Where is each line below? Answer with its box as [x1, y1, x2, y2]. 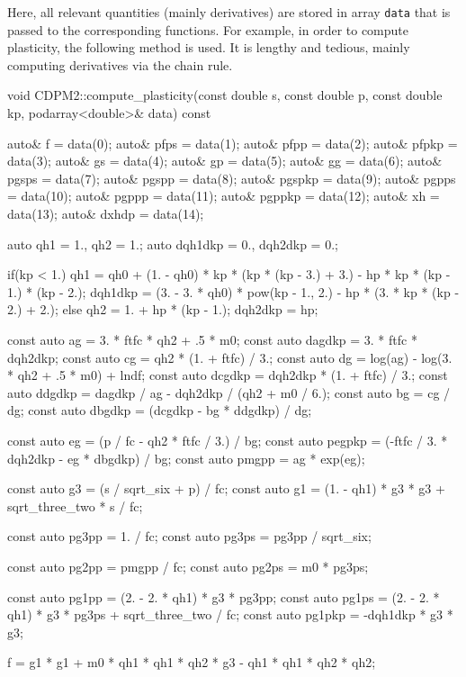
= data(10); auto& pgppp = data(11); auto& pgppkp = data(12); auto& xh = [7, 186, 440, 205]
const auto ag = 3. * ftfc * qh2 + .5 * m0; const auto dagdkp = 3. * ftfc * [7, 329, 417, 348]
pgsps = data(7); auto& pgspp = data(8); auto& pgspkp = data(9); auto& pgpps [7, 168, 456, 187]
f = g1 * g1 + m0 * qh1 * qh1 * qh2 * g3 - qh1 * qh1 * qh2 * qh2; [7, 653, 376, 672]
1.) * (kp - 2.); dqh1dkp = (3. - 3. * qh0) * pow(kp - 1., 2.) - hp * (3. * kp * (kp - [7, 282, 460, 301]
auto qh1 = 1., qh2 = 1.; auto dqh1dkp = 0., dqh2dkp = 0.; [7, 234, 338, 253]
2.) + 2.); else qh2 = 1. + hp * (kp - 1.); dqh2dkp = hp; [7, 300, 318, 319]
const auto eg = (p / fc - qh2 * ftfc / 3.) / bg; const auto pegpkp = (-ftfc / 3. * [7, 430, 448, 449]
